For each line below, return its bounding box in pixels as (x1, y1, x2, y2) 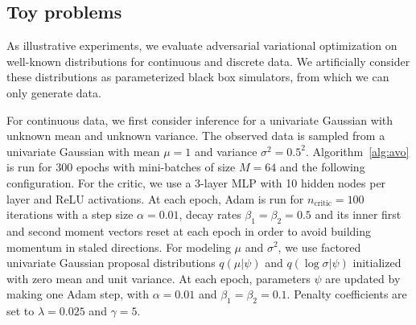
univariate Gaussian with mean (6, 142, 160, 159)
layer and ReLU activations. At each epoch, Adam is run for (6, 190, 304, 207)
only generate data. (6, 84, 101, 101)
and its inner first (315, 206, 402, 223)
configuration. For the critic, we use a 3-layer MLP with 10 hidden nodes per (6, 174, 386, 191)
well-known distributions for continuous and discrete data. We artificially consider (6, 52, 410, 69)
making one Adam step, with (6, 286, 150, 302)
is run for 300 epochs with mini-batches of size (6, 158, 236, 175)
